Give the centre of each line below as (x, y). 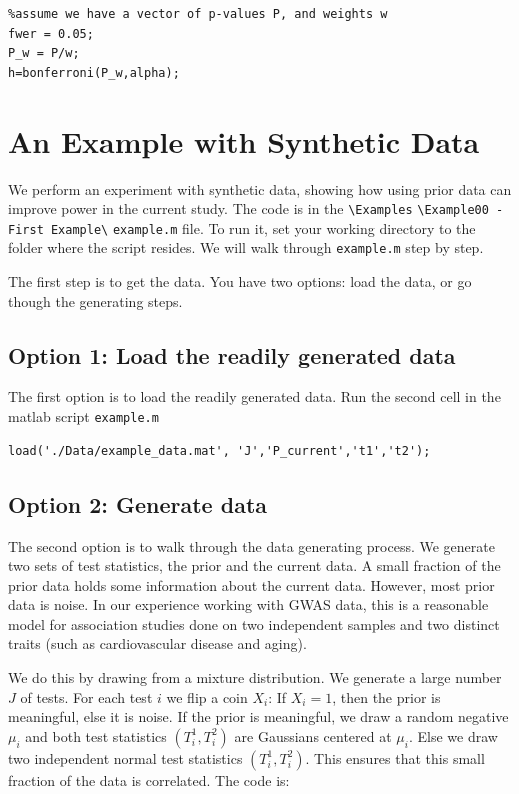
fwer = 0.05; (51, 33)
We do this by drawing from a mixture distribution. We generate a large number (255, 677)
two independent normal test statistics (125, 757)
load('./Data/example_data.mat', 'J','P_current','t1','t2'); (219, 450)
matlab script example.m (83, 416)
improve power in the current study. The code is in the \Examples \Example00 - (256, 208)
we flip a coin (207, 696)
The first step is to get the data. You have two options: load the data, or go (240, 281)
